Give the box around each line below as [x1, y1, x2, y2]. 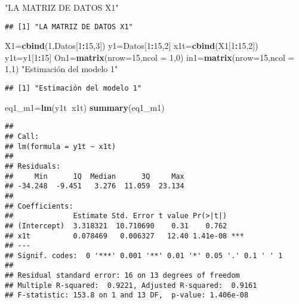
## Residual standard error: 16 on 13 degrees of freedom [5, 271, 240, 280]
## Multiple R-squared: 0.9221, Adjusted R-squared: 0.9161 [5, 281, 257, 290]
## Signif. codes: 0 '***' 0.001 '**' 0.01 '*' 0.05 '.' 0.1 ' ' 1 [5, 251, 283, 260]
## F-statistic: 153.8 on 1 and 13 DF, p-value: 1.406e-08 [5, 291, 249, 300]
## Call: [5, 132, 39, 141]
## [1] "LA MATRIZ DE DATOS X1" [5, 22, 133, 31]
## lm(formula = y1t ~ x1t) [5, 142, 116, 151]
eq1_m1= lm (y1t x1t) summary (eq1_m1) [5, 101, 165, 113]
